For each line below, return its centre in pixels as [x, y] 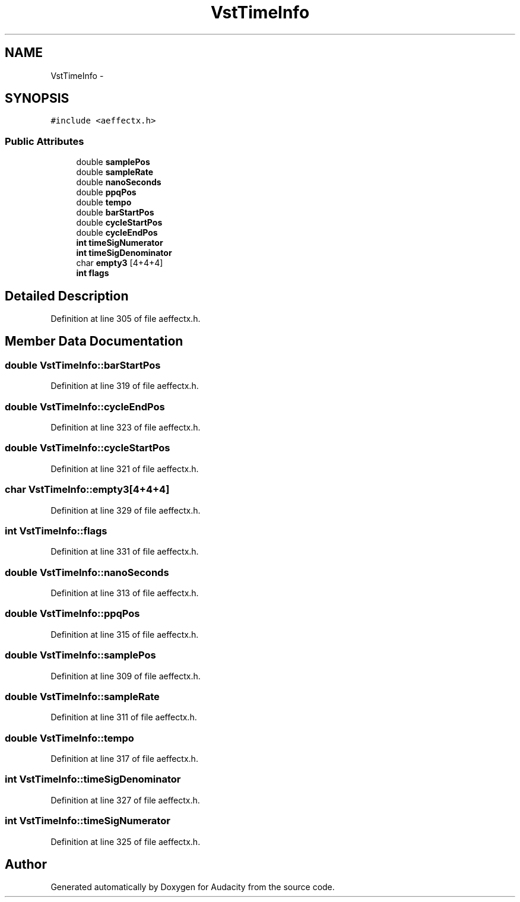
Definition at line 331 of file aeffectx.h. [125, 552]
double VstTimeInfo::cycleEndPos [85, 406]
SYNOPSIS [37, 99]
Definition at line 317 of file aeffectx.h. [124, 759]
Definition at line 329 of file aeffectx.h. [126, 510]
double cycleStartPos [119, 223]
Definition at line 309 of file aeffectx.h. [126, 676]
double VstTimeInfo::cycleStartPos [88, 448]
